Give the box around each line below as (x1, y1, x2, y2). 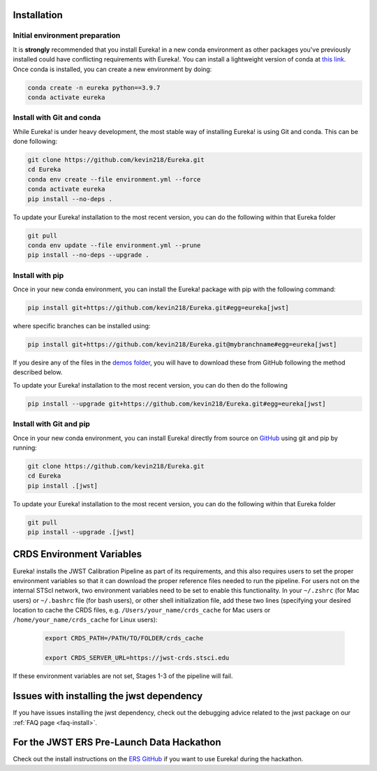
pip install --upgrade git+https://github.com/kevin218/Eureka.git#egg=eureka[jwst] (27, 399, 326, 408)
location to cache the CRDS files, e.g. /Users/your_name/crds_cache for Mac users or (13, 606, 271, 615)
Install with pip (13, 270, 64, 280)
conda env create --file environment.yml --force (27, 175, 201, 183)
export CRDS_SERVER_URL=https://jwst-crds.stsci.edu (45, 654, 230, 662)
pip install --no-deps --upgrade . (27, 251, 149, 259)
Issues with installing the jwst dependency (13, 690, 203, 702)
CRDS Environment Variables (13, 548, 142, 560)
